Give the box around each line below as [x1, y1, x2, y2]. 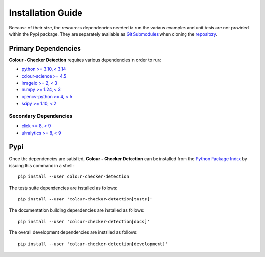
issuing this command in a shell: [9, 163, 74, 169]
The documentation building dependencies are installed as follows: [9, 207, 145, 213]
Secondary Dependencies [9, 113, 73, 119]
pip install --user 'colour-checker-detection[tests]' [18, 197, 153, 202]
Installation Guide [9, 7, 83, 18]
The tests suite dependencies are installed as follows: [9, 185, 118, 191]
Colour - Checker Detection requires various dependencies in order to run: [9, 57, 161, 63]
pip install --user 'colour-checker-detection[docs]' [18, 219, 150, 224]
